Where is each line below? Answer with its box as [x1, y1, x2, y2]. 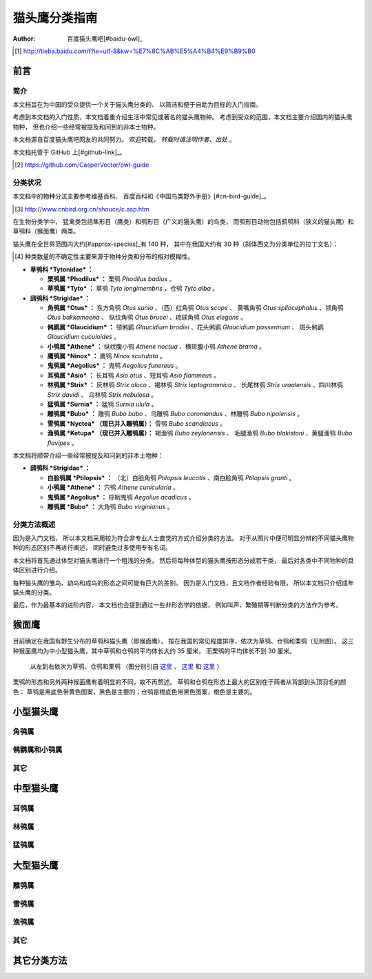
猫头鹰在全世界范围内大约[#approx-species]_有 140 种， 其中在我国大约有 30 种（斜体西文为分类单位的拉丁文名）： [12, 240, 339, 248]
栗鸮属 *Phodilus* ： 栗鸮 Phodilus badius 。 [47, 274, 176, 282]
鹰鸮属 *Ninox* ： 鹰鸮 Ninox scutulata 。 [47, 352, 167, 360]
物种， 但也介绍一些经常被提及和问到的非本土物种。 [12, 123, 160, 131]
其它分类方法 [12, 955, 68, 967]
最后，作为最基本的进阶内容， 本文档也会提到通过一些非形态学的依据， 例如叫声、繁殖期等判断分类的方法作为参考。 [12, 601, 342, 609]
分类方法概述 [12, 519, 56, 529]
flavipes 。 [47, 438, 79, 447]
